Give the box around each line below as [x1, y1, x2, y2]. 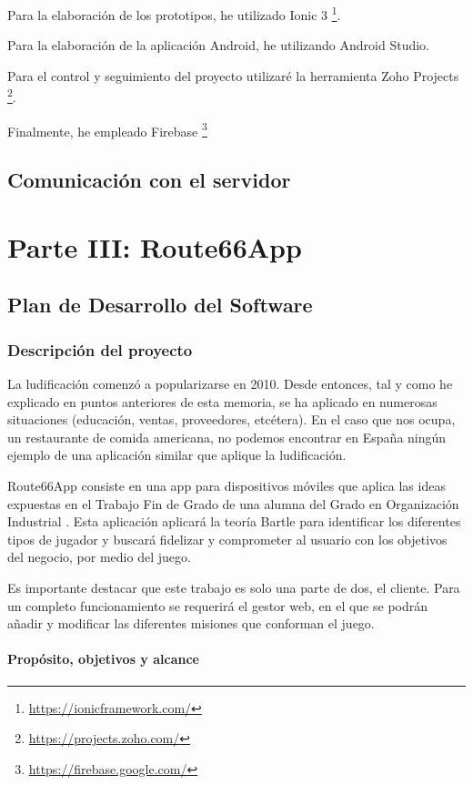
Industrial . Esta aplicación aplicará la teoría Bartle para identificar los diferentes [7, 512, 461, 531]
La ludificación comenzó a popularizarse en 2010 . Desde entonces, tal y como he [7, 374, 453, 393]
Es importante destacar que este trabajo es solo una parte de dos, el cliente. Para [7, 578, 460, 597]
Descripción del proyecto [7, 338, 193, 361]
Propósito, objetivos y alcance [7, 649, 199, 668]
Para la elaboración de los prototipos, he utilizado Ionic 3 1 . [7, 3, 341, 24]
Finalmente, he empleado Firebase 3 [7, 118, 207, 140]
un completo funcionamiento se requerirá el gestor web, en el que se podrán [7, 596, 428, 615]
